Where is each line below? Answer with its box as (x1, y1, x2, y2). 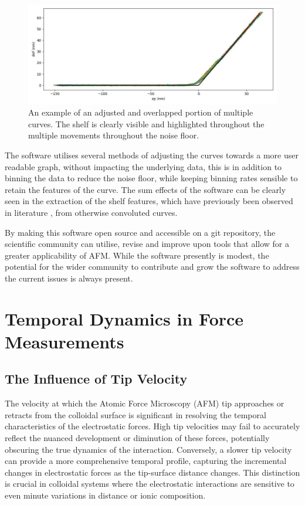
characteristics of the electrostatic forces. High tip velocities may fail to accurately (5, 420, 300, 432)
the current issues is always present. (5, 272, 133, 284)
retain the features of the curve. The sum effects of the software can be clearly (5, 183, 286, 195)
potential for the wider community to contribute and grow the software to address (5, 260, 300, 273)
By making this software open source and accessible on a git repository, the (5, 226, 276, 238)
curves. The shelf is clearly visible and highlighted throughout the (28, 117, 265, 130)
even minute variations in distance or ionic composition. (5, 489, 206, 501)
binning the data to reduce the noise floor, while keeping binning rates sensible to (5, 172, 298, 184)
